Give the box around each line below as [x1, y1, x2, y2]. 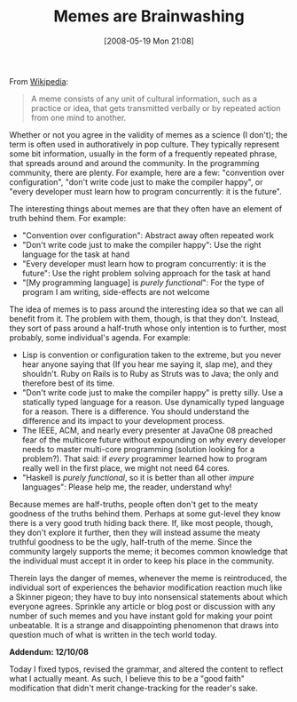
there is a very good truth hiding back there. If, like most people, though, [9, 517, 273, 528]
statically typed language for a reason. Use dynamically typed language [21, 396, 285, 407]
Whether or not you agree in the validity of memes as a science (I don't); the [9, 129, 288, 140]
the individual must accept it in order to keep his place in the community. [9, 555, 275, 566]
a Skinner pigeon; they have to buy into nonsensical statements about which [9, 591, 288, 602]
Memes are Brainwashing [52, 6, 246, 27]
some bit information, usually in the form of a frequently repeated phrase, [9, 148, 277, 159]
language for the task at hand [21, 249, 130, 259]
